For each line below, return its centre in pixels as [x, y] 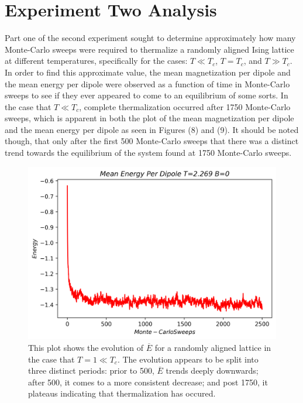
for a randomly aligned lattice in [213, 348]
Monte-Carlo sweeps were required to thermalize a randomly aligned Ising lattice [149, 49]
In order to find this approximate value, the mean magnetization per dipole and [148, 72]
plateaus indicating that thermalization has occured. [122, 393]
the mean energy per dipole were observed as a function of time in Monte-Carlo [147, 83]
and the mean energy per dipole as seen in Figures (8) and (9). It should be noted [152, 129]
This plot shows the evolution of [86, 348]
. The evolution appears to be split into [188, 359]
